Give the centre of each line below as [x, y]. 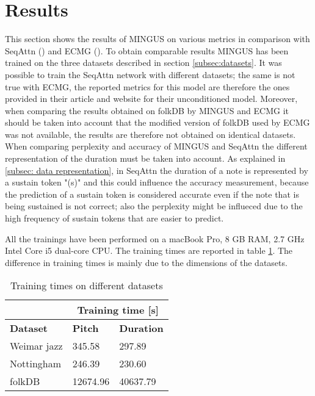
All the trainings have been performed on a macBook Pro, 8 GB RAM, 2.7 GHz [155, 238]
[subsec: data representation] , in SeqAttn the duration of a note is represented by [157, 170]
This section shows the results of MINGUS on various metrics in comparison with [157, 39]
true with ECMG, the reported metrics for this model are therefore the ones [147, 86]
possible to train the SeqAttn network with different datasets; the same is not [150, 74]
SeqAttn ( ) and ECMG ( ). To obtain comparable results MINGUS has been [147, 50]
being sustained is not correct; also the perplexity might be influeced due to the [154, 206]
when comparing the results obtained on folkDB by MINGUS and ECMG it [147, 110]
